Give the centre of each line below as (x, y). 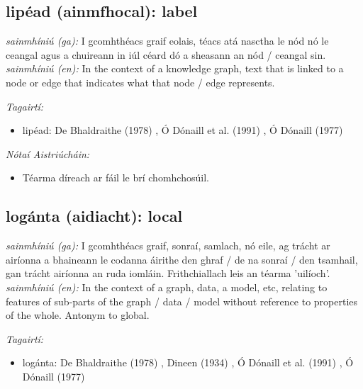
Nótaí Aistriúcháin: (48, 153)
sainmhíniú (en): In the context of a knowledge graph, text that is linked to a (175, 68)
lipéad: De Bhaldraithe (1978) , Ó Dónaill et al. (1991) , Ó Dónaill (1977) (183, 130)
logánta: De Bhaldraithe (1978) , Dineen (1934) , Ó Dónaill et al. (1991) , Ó (188, 362)
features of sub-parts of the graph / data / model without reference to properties (182, 301)
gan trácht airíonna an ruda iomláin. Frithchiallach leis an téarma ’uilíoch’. (168, 273)
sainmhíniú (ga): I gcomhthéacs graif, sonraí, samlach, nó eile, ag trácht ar (168, 246)
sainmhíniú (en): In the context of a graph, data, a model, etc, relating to (167, 287)
